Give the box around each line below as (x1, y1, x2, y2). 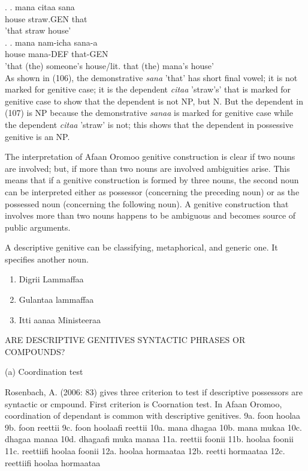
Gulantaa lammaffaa (19, 293, 94, 306)
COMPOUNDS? (5, 345, 65, 357)
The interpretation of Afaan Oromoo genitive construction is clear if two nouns (5, 150, 295, 163)
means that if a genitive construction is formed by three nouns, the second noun (5, 174, 299, 186)
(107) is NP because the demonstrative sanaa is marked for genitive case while (5, 106, 293, 119)
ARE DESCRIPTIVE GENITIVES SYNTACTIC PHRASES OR (5, 333, 246, 346)
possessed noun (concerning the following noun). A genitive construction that (5, 197, 289, 210)
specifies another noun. (5, 252, 89, 265)
